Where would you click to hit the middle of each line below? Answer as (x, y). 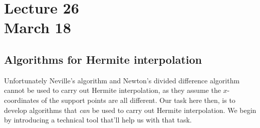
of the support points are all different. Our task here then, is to (138, 100)
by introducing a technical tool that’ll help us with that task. (98, 120)
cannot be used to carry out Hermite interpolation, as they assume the (112, 90)
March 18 (38, 27)
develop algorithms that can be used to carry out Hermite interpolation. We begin (130, 110)
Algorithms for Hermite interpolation (103, 59)
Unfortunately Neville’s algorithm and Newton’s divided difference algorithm (122, 80)
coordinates (22, 100)
